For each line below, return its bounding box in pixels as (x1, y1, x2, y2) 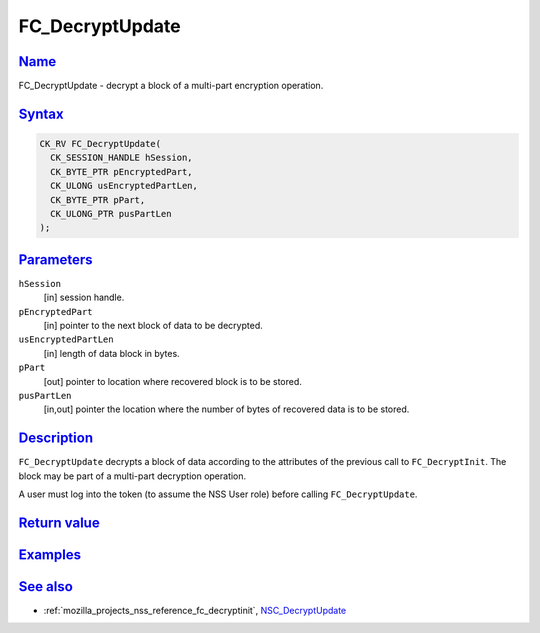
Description (18, 430, 94, 447)
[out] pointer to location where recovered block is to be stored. (43, 375, 302, 387)
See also (18, 578, 74, 595)
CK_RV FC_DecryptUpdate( (39, 138, 162, 150)
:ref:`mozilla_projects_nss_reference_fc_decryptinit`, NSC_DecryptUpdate (43, 605, 347, 617)
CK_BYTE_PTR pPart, (50, 194, 146, 205)
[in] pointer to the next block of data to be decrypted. (43, 320, 264, 332)
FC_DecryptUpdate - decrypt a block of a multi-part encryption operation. (18, 80, 324, 92)
